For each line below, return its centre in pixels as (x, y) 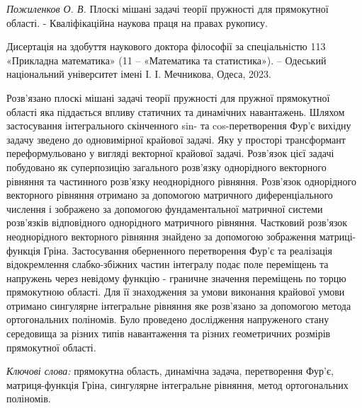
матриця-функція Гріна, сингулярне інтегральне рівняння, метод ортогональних (177, 384)
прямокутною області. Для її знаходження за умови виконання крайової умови (176, 292)
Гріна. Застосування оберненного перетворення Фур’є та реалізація (188, 250)
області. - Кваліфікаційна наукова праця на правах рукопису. (137, 22)
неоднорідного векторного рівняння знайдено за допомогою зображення (162, 236)
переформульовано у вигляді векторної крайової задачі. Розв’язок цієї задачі (170, 153)
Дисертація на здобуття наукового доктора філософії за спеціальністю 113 (166, 46)
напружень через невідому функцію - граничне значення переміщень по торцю (176, 278)
